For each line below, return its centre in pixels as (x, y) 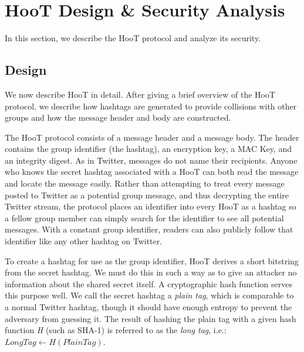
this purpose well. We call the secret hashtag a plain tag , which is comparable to (149, 295)
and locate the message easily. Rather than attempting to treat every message (145, 183)
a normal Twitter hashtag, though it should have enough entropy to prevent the (148, 307)
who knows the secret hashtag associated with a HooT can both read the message (152, 172)
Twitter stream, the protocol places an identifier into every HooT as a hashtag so (151, 206)
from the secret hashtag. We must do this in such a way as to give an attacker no (151, 272)
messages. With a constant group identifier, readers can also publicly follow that (149, 229)
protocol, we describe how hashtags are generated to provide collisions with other (151, 106)
